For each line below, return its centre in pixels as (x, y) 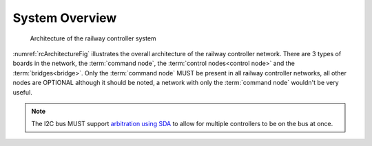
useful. (22, 92)
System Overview (65, 18)
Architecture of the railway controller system (93, 38)
